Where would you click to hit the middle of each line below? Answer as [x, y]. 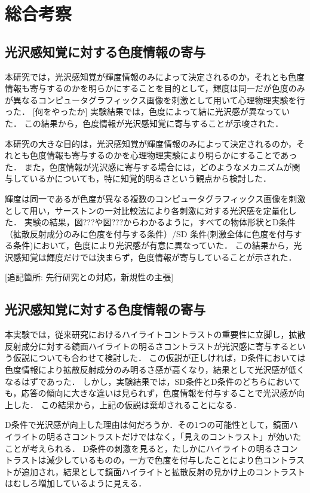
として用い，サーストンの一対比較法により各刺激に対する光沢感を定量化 [147, 210]
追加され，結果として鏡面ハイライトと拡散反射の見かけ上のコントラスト [163, 471]
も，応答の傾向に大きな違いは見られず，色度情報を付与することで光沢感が [151, 393]
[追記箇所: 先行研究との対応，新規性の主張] [89, 277]
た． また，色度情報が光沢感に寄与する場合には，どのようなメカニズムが [148, 166]
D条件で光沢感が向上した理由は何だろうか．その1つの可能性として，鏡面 [147, 425]
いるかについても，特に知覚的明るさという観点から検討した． [150, 178]
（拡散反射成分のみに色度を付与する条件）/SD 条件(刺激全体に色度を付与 [149, 233]
